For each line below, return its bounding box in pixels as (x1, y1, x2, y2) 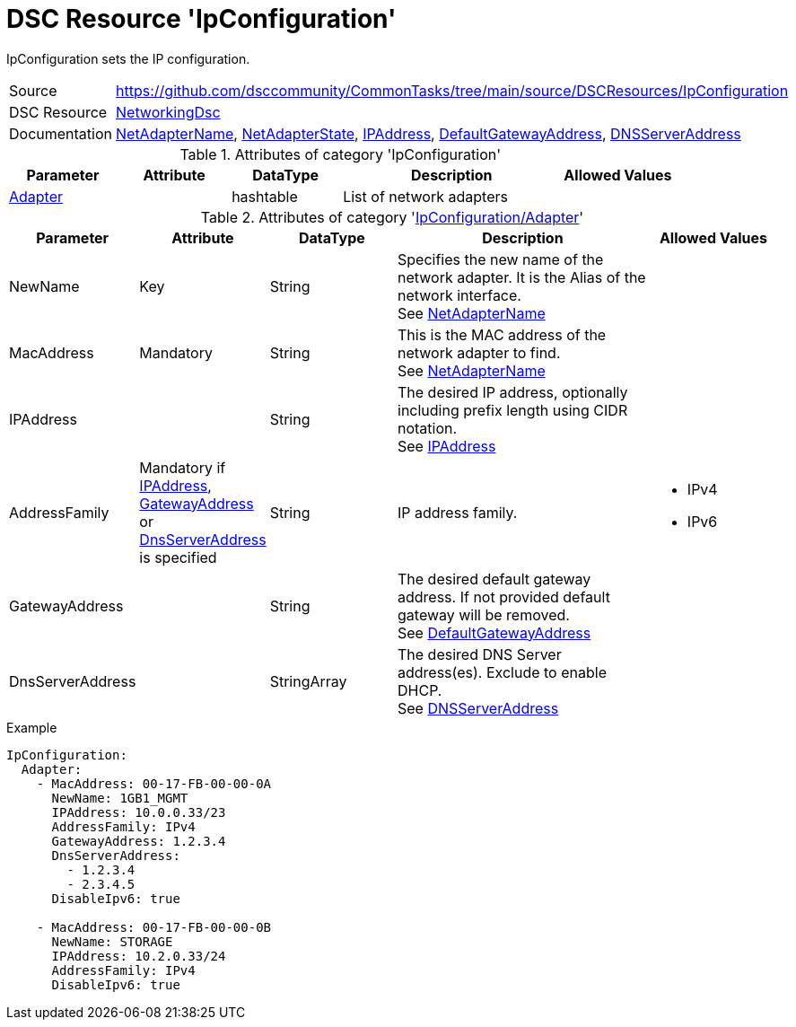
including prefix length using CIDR (398, 400, 628, 419)
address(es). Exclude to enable (398, 663, 607, 681)
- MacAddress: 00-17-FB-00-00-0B (36, 919, 272, 935)
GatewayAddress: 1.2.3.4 (51, 833, 226, 848)
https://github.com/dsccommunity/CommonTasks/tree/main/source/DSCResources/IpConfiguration (116, 81, 789, 100)
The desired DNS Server (398, 645, 562, 663)
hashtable (232, 187, 298, 206)
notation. (398, 418, 458, 437)
